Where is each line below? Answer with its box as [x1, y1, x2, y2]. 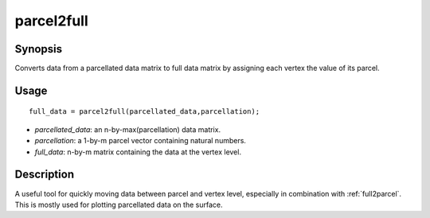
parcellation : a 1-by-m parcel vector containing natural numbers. [34, 136, 247, 146]
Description [14, 168, 75, 181]
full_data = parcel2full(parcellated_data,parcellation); [29, 107, 260, 116]
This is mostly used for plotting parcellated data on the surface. [14, 200, 223, 209]
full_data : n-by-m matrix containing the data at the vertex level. [34, 147, 242, 157]
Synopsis [14, 42, 63, 56]
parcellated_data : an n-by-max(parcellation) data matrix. [34, 124, 221, 134]
